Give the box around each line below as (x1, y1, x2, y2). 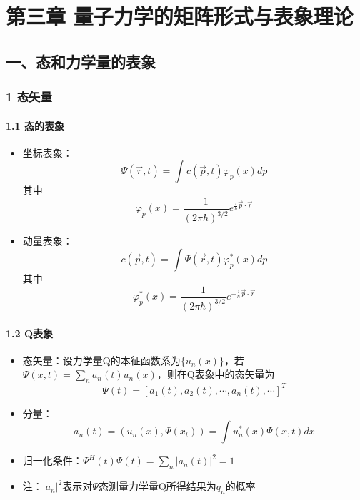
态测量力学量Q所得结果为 (98, 479, 216, 494)
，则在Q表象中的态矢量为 (156, 367, 275, 382)
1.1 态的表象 (6, 118, 64, 133)
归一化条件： (22, 453, 83, 468)
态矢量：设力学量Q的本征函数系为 (22, 352, 181, 367)
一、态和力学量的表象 (6, 50, 156, 72)
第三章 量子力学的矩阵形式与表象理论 (6, 1, 354, 31)
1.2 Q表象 (6, 325, 54, 340)
